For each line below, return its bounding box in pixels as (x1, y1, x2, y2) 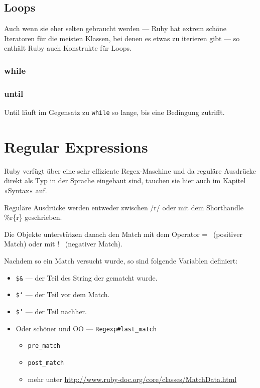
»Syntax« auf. (4, 185, 47, 196)
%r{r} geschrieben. (4, 212, 62, 222)
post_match (28, 359, 64, 366)
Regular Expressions (4, 136, 148, 157)
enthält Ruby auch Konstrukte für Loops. (4, 43, 132, 53)
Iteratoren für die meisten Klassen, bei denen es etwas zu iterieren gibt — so (4, 33, 240, 43)
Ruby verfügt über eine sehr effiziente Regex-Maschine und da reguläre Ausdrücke (4, 165, 256, 176)
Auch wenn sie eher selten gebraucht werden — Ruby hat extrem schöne (4, 23, 227, 34)
